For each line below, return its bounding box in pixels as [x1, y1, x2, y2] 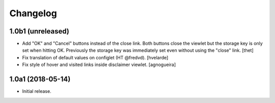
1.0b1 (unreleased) [9, 27, 70, 36]
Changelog [9, 8, 57, 19]
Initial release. [22, 88, 51, 94]
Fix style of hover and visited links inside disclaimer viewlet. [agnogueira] [22, 61, 176, 68]
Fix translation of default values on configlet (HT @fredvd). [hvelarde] [22, 54, 169, 60]
